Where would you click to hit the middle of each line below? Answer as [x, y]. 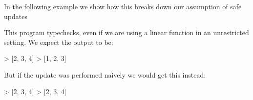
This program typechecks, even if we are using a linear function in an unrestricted [126, 32]
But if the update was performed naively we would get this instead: [105, 74]
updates [16, 16]
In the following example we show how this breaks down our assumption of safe [123, 6]
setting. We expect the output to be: [59, 42]
